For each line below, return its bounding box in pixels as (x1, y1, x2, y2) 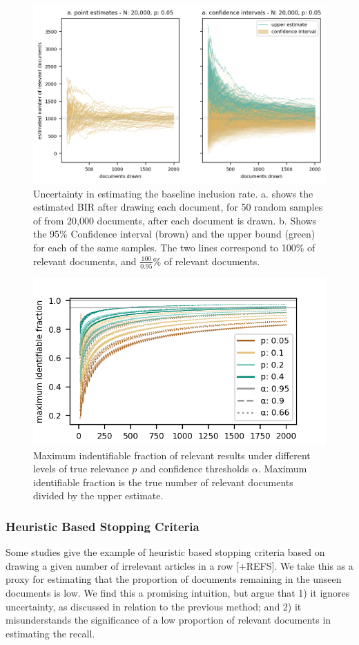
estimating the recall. (6, 626, 95, 640)
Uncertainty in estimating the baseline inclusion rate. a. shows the (33, 186, 313, 200)
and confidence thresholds (139, 461, 249, 476)
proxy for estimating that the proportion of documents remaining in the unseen (6, 572, 342, 586)
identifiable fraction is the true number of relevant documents (33, 474, 293, 489)
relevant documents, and (33, 253, 137, 268)
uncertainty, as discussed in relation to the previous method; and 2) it (6, 599, 302, 613)
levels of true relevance (33, 461, 129, 476)
